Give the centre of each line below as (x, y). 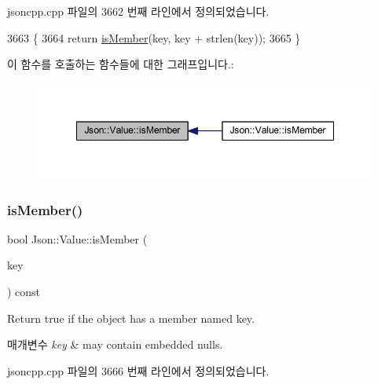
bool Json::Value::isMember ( (77, 238)
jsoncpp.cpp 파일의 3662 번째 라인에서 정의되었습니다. (138, 11)
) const (24, 291)
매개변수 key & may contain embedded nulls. (115, 344)
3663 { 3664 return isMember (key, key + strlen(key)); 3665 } (154, 37)
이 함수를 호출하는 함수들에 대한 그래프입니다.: (121, 64)
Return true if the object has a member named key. (131, 318)
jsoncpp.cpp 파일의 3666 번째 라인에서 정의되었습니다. (138, 370)
